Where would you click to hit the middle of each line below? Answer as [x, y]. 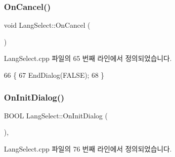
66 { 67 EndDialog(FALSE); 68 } [54, 75]
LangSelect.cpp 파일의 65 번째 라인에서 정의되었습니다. [88, 58]
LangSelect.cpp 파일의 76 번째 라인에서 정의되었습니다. [88, 149]
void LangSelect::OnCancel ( [47, 25]
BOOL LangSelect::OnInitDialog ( [56, 115]
